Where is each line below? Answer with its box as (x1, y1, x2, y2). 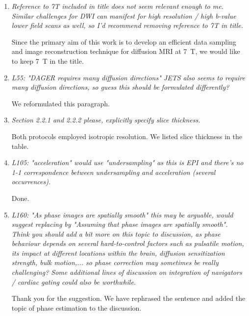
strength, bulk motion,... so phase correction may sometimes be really (11, 257, 219, 267)
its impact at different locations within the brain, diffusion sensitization (11, 247, 225, 258)
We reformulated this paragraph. (11, 98, 110, 108)
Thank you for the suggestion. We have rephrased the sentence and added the (11, 293, 246, 303)
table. (11, 141, 29, 151)
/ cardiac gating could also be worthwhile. (11, 276, 136, 287)
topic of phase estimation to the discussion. (11, 302, 142, 313)
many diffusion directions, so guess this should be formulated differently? (11, 82, 229, 92)
